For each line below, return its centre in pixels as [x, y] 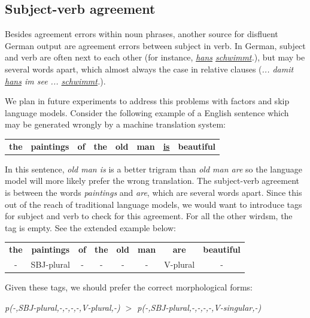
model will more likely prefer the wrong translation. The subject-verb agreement [152, 181]
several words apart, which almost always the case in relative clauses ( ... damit [149, 69]
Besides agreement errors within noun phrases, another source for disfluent [142, 34]
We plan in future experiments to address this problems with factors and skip [147, 101]
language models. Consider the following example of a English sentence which [147, 112]
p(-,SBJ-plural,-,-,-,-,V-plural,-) [63, 307]
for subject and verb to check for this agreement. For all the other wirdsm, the [149, 216]
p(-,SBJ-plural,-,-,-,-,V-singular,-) [199, 307]
